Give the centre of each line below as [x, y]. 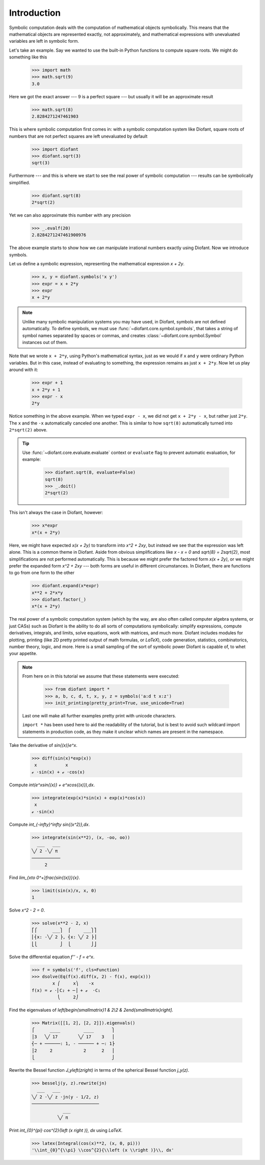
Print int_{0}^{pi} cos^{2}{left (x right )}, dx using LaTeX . [66, 1130]
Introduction [35, 13]
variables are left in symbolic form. [44, 41]
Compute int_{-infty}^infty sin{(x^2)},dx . [50, 824]
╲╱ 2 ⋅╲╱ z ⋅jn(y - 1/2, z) [65, 1097]
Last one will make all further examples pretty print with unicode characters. [99, 715]
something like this [28, 57]
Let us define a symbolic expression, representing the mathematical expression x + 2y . [97, 264]
